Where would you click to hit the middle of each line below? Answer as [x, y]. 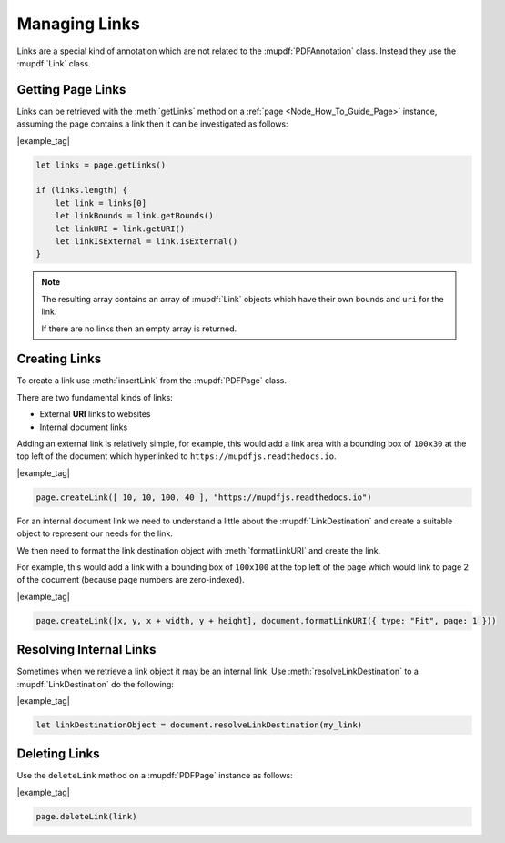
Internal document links [84, 427]
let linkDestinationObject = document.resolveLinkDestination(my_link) [199, 725]
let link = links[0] [101, 203]
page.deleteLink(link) [86, 816]
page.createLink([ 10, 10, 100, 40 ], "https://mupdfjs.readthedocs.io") [204, 497]
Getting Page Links [71, 90]
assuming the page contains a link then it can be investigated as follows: [152, 124]
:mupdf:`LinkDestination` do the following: [96, 684]
